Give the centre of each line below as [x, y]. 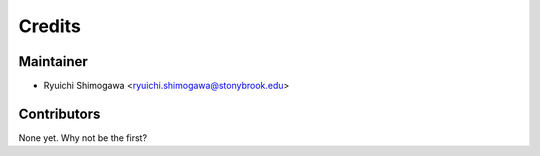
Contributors [59, 113]
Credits [50, 26]
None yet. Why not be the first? [83, 137]
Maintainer [53, 61]
